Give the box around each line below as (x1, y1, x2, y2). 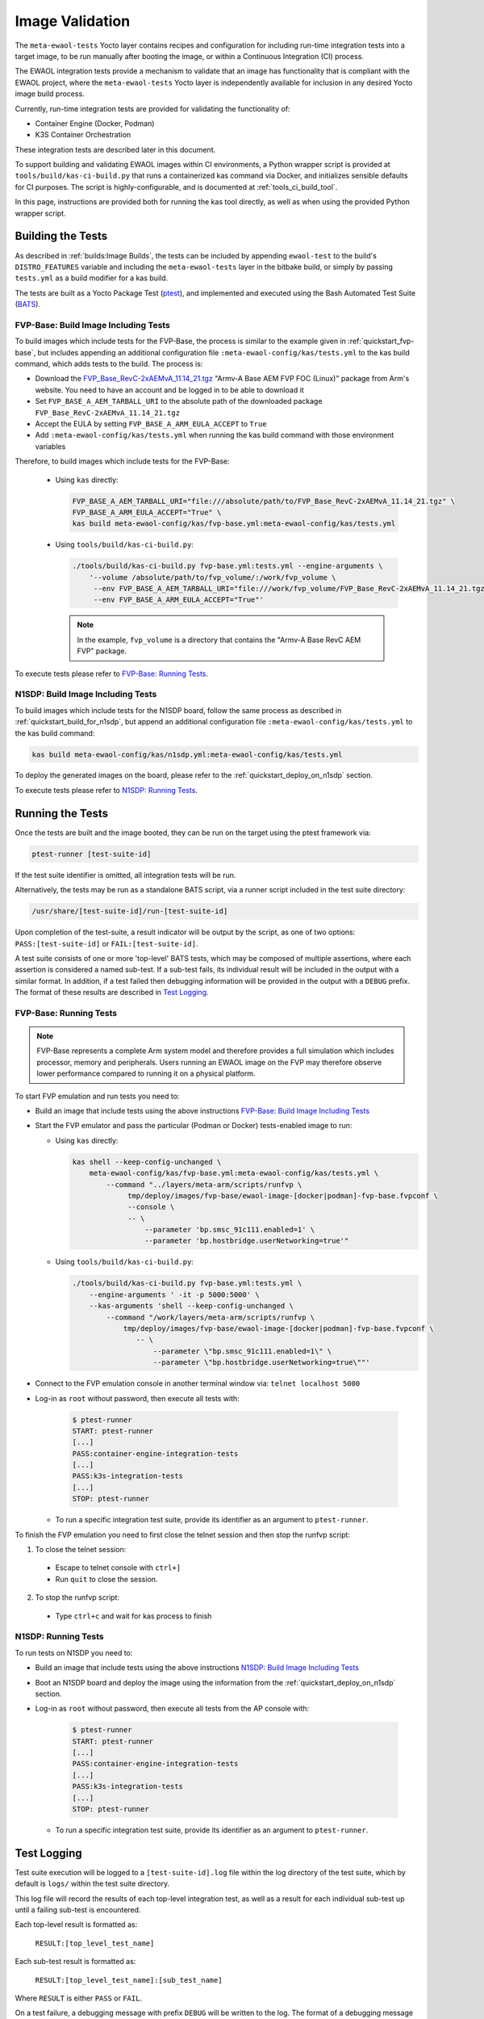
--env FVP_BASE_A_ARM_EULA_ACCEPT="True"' (93, 595, 264, 605)
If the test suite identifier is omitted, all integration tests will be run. (15, 870, 236, 879)
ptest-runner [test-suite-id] (31, 849, 152, 858)
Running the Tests (15, 806, 109, 820)
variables (35, 441, 66, 451)
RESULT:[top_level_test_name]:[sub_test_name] (35, 1975, 223, 1984)
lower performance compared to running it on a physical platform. (36, 1068, 256, 1078)
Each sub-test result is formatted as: (15, 1957, 136, 1967)
